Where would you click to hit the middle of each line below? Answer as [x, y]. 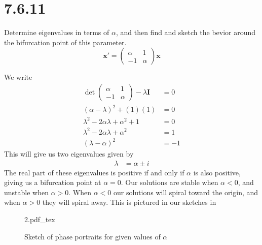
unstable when [26, 192]
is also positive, [217, 172]
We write [18, 77]
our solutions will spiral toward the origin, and [186, 192]
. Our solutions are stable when [170, 182]
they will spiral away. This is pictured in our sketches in [129, 202]
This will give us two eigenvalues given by [69, 154]
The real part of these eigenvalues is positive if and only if [94, 172]
